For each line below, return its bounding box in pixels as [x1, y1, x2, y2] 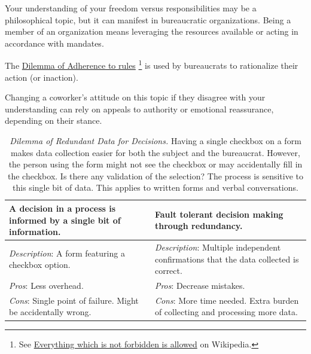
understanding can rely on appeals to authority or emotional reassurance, [5, 102, 274, 115]
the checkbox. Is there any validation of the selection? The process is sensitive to [7, 169, 304, 182]
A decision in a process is [9, 202, 116, 214]
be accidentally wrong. [9, 306, 92, 318]
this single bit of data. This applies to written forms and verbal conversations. [13, 181, 298, 194]
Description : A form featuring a [9, 246, 125, 259]
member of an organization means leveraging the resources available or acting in [5, 25, 298, 38]
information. [9, 225, 61, 238]
